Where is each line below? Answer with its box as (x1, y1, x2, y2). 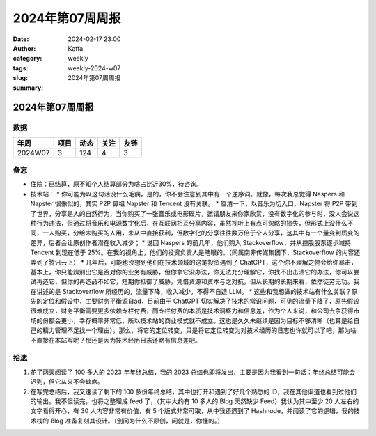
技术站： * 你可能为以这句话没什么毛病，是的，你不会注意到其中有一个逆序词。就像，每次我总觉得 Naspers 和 (30, 189, 345, 198)
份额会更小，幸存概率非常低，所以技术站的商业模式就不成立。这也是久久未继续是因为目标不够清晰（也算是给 (42, 316, 354, 325)
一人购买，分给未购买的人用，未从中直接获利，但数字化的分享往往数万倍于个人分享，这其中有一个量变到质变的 (42, 228, 360, 237)
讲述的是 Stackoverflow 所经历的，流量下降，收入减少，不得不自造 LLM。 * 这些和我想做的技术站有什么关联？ (36, 287, 352, 295)
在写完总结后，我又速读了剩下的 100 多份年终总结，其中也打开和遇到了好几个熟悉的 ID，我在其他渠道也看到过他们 (30, 387, 357, 396)
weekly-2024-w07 (68, 63, 121, 72)
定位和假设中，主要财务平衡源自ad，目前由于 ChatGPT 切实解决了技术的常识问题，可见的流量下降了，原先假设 (42, 297, 360, 306)
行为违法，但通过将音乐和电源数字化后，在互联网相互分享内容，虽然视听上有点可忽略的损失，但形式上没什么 (36, 219, 347, 227)
